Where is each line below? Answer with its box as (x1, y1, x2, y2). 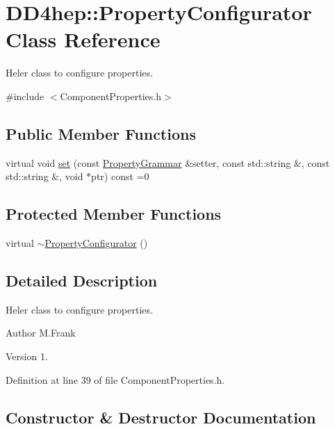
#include (6, 88, 44, 103)
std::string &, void (6, 169, 83, 184)
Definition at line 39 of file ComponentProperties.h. (6, 372, 225, 387)
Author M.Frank (6, 325, 76, 340)
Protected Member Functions (6, 203, 222, 225)
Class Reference (6, 25, 161, 54)
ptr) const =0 (91, 169, 149, 184)
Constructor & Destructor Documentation (6, 406, 316, 428)
